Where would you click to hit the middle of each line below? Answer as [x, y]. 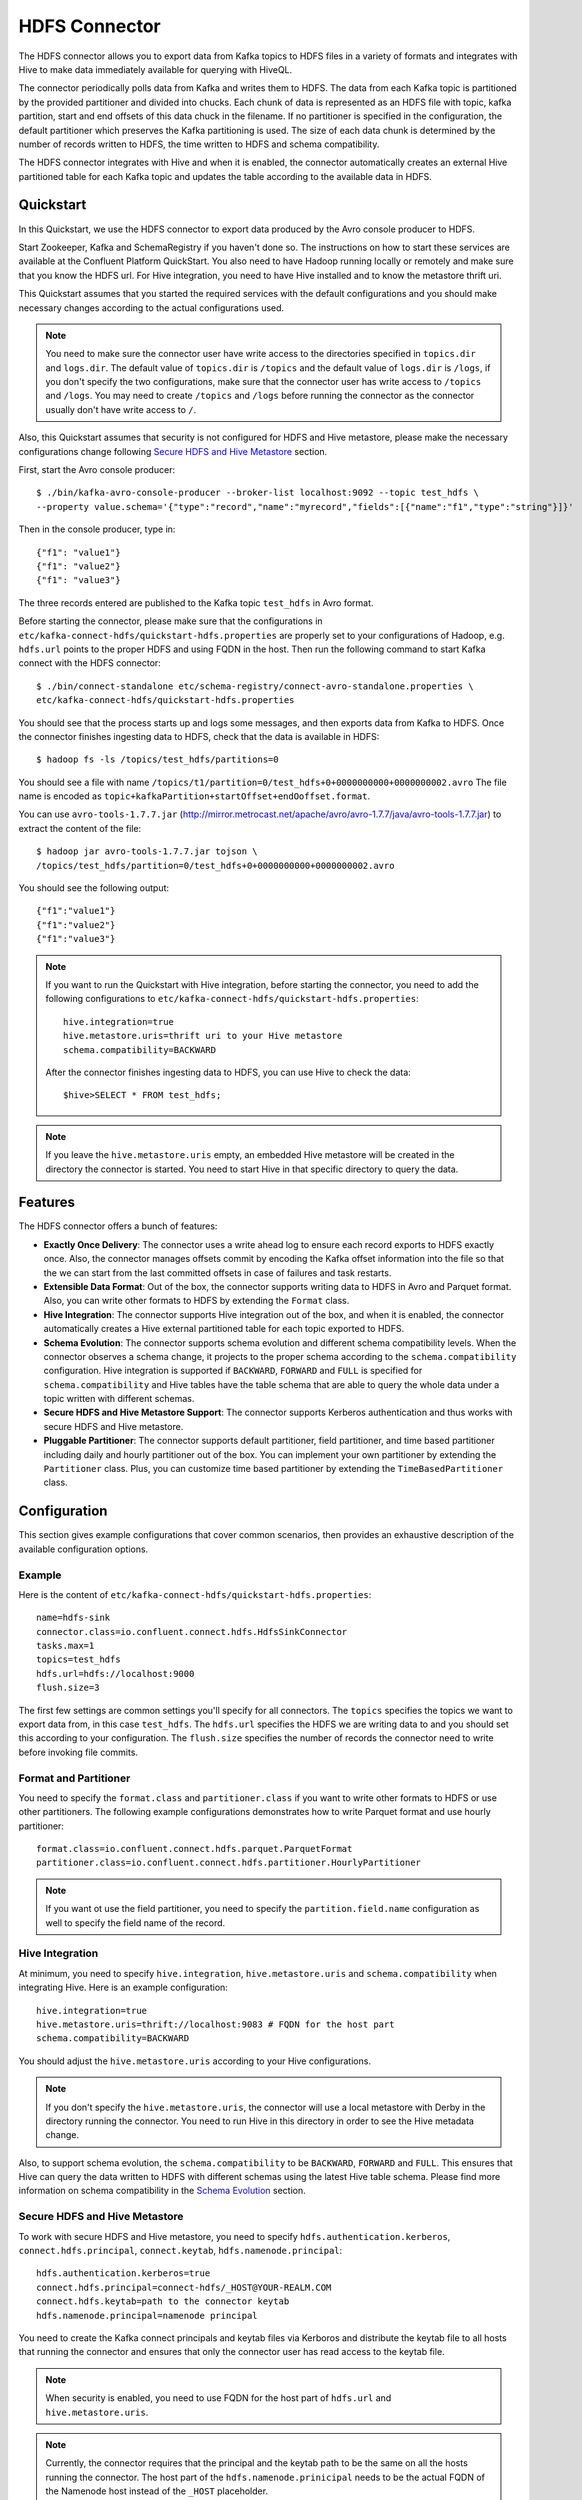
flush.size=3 [68, 1688]
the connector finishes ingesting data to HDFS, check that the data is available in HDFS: [199, 736]
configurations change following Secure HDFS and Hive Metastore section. [173, 451]
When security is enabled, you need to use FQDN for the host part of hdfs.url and [218, 2398]
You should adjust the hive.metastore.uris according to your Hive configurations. [195, 2061]
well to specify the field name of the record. [135, 1922]
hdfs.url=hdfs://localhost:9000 [115, 1673]
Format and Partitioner [74, 1778]
